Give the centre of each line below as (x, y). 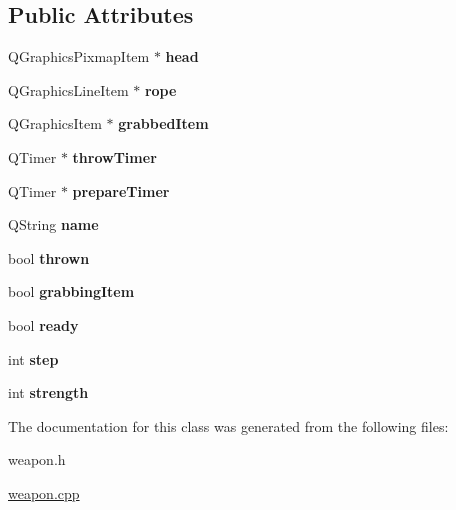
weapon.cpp (44, 492)
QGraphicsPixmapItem (79, 56)
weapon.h (37, 459)
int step (33, 358)
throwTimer (114, 156)
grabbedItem (163, 123)
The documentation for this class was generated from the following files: (228, 425)
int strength (48, 392)
